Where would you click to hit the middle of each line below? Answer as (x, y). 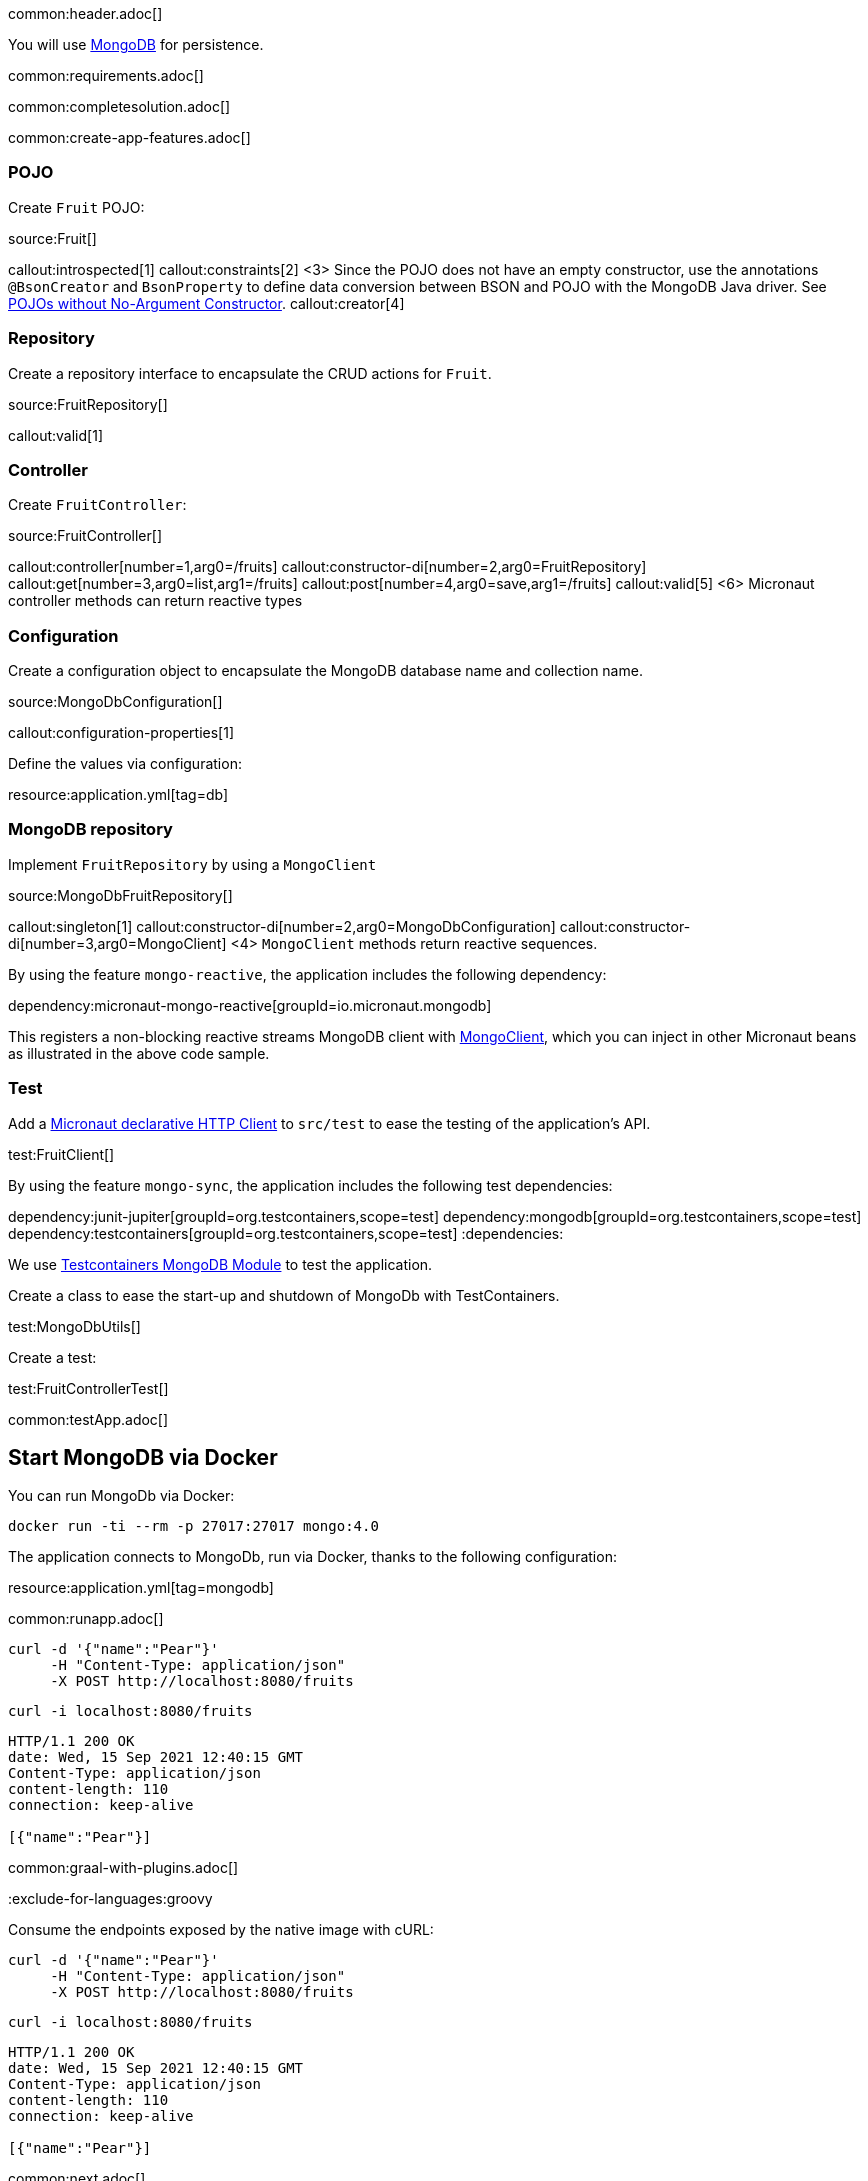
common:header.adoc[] (85, 13)
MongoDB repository (90, 829)
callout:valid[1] (55, 435)
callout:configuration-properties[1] (121, 732)
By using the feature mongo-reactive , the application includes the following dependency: (307, 974)
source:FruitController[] (85, 536)
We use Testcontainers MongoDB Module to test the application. (220, 1264)
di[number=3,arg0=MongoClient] (117, 943)
